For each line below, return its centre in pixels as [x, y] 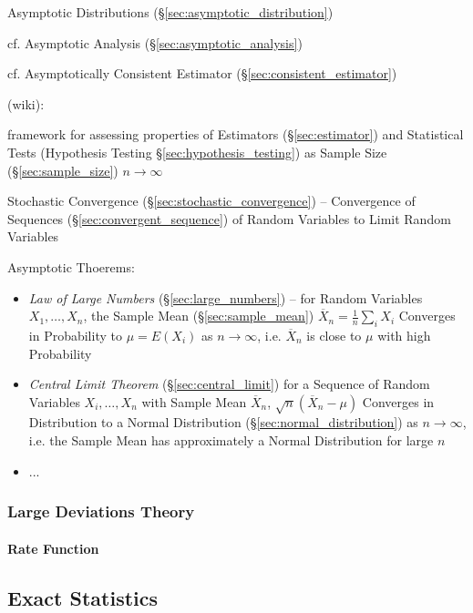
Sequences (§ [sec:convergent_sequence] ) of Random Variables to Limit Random [229, 218]
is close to [334, 335]
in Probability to [75, 335]
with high [404, 335]
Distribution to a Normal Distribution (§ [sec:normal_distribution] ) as [223, 422]
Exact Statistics [83, 597]
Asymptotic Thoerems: [71, 266]
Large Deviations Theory [101, 511]
